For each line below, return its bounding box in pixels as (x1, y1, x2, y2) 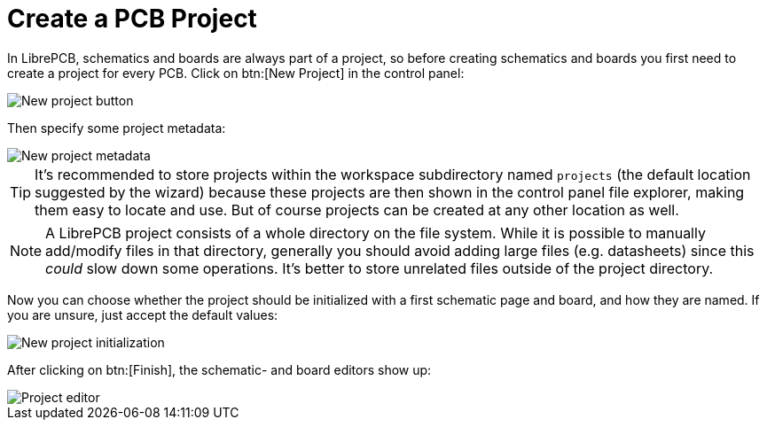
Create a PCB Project (7, 4, 257, 34)
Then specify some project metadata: (7, 120, 226, 136)
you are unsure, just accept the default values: (7, 307, 278, 322)
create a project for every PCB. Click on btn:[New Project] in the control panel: (7, 65, 465, 81)
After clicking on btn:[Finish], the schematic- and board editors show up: (7, 361, 432, 377)
